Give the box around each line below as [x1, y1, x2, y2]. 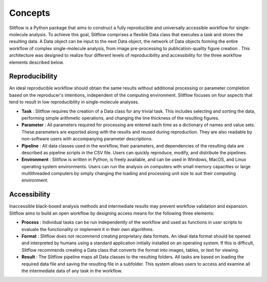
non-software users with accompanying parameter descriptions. [21, 136, 153, 142]
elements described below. [9, 59, 64, 65]
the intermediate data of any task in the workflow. [21, 268, 123, 274]
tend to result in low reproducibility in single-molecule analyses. [9, 99, 139, 105]
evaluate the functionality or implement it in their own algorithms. [21, 226, 154, 232]
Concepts [9, 7, 50, 18]
